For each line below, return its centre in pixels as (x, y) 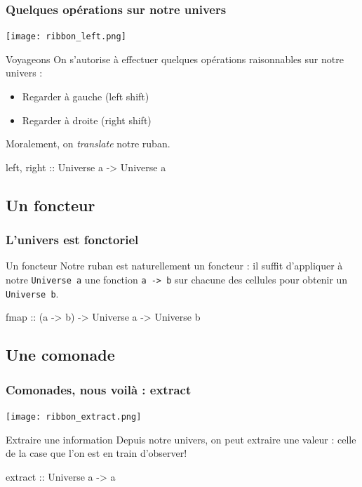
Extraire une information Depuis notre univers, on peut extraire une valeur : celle (181, 439)
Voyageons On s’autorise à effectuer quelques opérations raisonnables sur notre (175, 59)
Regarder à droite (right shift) (87, 120)
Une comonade (60, 355)
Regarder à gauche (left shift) (86, 96)
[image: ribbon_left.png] (66, 37)
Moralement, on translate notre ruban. (88, 144)
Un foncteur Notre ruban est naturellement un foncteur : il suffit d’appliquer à (174, 266)
